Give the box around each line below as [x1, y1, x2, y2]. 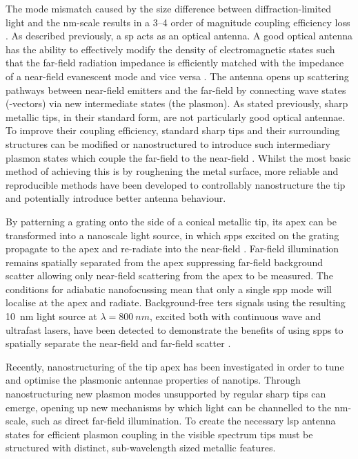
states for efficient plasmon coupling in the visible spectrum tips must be [6, 427, 313, 441]
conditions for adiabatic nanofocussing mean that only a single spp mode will [6, 281, 332, 296]
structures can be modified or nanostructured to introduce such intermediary [6, 136, 330, 151]
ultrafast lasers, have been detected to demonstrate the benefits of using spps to [6, 322, 344, 337]
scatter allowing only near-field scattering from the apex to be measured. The [6, 268, 333, 283]
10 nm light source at [6, 309, 97, 324]
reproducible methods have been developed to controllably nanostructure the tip [6, 177, 346, 191]
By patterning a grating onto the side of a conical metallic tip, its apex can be [6, 214, 337, 228]
